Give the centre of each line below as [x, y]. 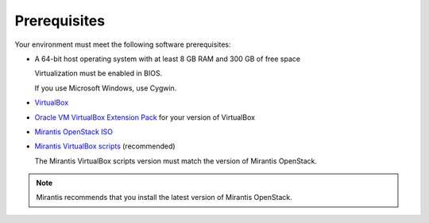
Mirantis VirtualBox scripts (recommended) [105, 146]
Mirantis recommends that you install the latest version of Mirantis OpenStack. [164, 198]
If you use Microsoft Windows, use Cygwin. [106, 88]
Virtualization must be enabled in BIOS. [99, 73]
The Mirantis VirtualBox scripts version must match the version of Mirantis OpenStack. [176, 161]
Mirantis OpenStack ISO [74, 132]
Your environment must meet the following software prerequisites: [123, 44]
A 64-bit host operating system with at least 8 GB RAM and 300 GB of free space [168, 59]
